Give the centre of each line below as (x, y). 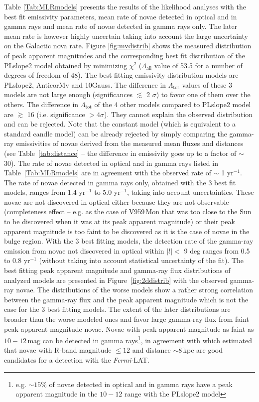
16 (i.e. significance (56, 114)
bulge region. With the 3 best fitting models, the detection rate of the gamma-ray (129, 241)
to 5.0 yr (107, 192)
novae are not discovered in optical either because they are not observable (117, 201)
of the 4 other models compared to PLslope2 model (173, 104)
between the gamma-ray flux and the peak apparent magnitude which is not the (126, 299)
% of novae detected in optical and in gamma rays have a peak (137, 384)
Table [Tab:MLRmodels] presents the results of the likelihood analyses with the (125, 6)
